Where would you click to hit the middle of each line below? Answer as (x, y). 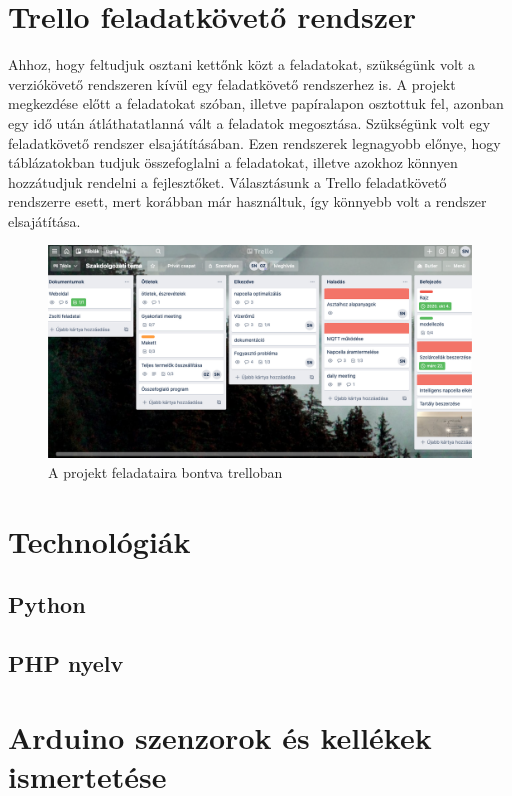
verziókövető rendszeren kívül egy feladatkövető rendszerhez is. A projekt (232, 83)
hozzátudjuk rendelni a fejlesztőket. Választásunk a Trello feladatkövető (227, 181)
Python (47, 604)
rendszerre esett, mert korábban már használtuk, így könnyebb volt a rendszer (247, 201)
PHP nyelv (66, 663)
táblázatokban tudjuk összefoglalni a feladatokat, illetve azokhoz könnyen (233, 162)
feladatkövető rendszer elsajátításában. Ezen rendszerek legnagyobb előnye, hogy (254, 142)
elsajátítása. (44, 220)
